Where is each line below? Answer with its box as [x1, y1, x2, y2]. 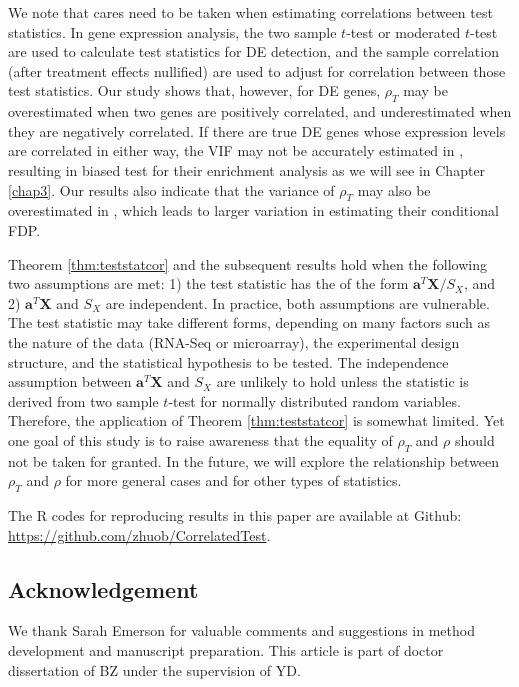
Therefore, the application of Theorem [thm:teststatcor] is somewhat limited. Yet [8, 410, 505, 431]
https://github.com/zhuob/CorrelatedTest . [8, 524, 271, 545]
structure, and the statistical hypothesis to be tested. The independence [8, 351, 449, 372]
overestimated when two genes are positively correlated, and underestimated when [8, 101, 512, 122]
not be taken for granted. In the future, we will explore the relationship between [8, 450, 500, 471]
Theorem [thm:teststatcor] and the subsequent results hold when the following [8, 253, 487, 274]
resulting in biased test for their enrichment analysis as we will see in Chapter [8, 159, 486, 180]
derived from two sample [8, 390, 159, 411]
